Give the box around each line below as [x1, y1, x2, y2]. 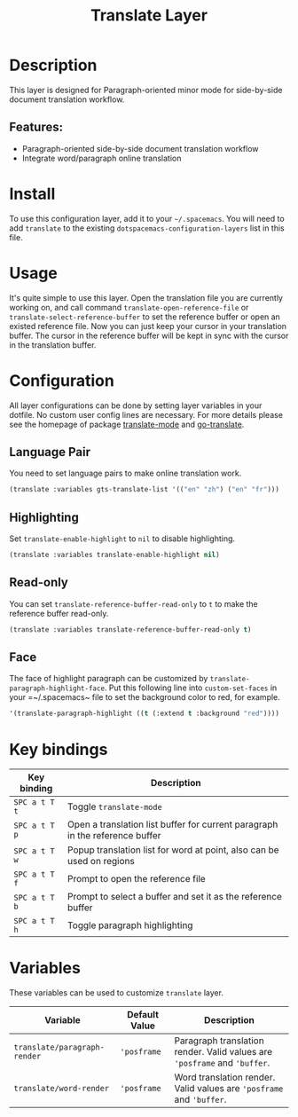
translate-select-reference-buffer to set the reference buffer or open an [9, 311, 281, 322]
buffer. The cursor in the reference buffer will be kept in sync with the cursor [9, 330, 289, 341]
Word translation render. [174, 1071, 276, 1083]
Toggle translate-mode [67, 800, 162, 813]
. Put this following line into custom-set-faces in [104, 682, 278, 693]
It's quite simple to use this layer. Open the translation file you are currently [9, 292, 284, 303]
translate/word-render [13, 1083, 109, 1094]
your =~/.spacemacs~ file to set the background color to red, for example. [9, 692, 281, 703]
